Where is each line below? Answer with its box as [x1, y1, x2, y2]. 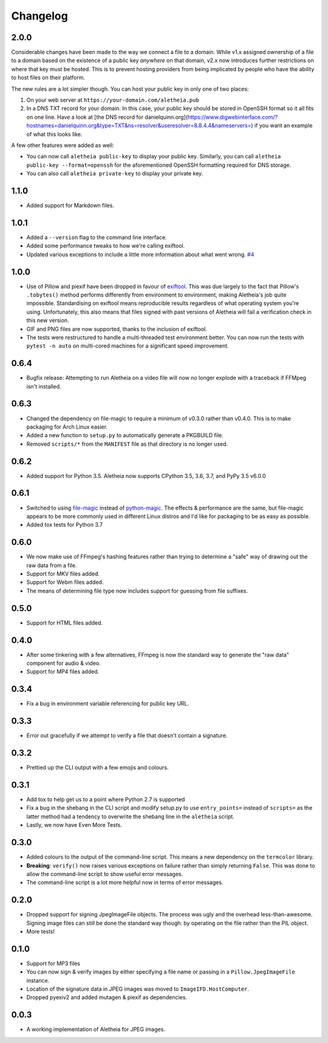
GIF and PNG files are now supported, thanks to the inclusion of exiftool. [26, 325, 208, 332]
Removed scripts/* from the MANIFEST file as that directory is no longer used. [26, 440, 228, 448]
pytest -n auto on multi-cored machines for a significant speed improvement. [26, 342, 229, 349]
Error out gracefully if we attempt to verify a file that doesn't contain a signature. [26, 732, 228, 739]
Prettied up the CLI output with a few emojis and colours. [26, 764, 169, 771]
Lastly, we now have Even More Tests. [26, 821, 123, 829]
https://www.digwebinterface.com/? [187, 113, 278, 121]
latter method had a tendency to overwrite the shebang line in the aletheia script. [26, 813, 235, 820]
